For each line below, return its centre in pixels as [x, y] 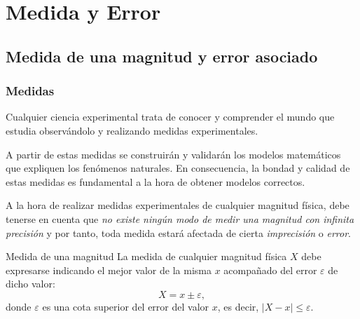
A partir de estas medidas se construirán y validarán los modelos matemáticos [173, 154]
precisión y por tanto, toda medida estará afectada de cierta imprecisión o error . [178, 232]
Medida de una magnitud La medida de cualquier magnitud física [146, 256]
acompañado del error [270, 270]
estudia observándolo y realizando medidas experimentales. [132, 130]
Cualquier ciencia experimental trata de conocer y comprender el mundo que [170, 117]
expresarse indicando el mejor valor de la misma [109, 270]
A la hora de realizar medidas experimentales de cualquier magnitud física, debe [178, 205]
